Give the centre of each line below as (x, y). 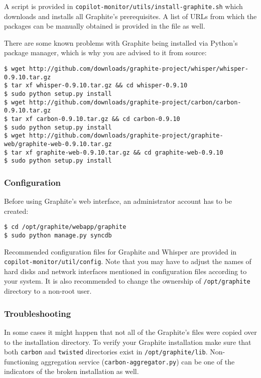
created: (16, 211)
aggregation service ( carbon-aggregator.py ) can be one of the (138, 361)
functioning (21, 361)
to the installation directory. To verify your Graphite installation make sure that (128, 342)
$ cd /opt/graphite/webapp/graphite (65, 227)
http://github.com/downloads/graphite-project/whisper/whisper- (139, 69)
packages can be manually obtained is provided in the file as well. (105, 26)
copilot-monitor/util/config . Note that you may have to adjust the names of (128, 261)
